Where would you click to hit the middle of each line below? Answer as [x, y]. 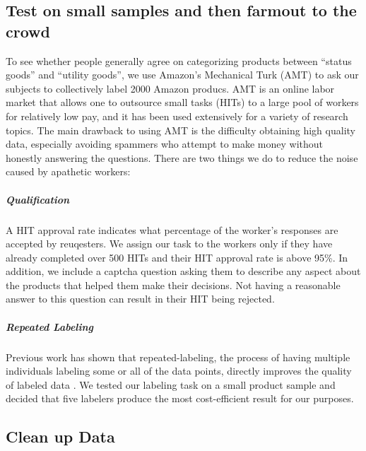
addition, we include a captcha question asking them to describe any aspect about [183, 271]
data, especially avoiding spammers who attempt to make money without [165, 144]
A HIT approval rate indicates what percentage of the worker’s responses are [172, 229]
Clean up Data [60, 437]
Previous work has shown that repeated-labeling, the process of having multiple [178, 357]
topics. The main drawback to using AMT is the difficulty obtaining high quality [181, 130]
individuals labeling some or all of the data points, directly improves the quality [179, 371]
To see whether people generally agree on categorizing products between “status [179, 60]
